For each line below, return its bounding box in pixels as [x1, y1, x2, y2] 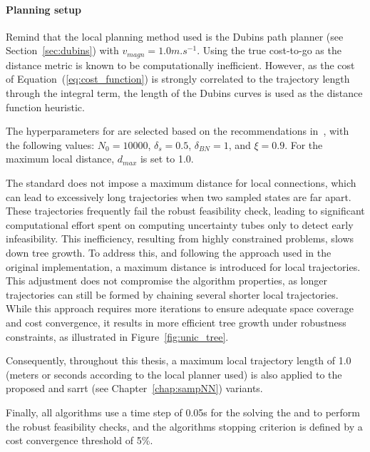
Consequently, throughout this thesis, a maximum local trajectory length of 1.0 [6, 353, 351, 368]
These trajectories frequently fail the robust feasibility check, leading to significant [6, 203, 365, 218]
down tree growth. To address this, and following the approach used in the [6, 245, 332, 260]
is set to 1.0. [140, 151, 194, 166]
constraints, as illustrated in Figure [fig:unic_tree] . [6, 329, 229, 344]
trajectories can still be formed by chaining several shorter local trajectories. [6, 287, 339, 302]
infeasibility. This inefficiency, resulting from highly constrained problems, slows [6, 231, 354, 246]
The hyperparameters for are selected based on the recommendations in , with [6, 123, 349, 138]
